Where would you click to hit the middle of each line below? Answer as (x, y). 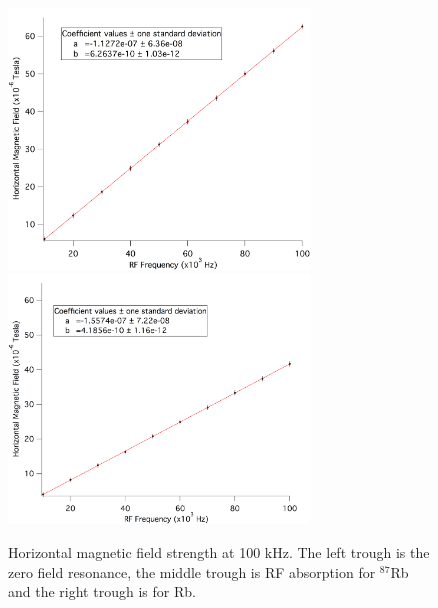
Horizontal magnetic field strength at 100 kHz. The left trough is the (219, 552)
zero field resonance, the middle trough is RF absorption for (192, 571)
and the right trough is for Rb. (102, 591)
